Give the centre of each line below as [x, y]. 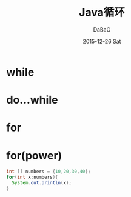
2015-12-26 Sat [102, 41]
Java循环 [102, 12]
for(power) [34, 155]
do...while [32, 100]
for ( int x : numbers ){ [32, 177]
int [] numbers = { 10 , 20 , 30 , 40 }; [49, 172]
